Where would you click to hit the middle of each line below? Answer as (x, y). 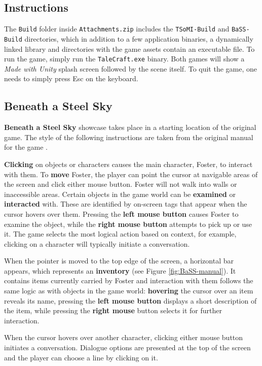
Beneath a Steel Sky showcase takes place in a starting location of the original (130, 127)
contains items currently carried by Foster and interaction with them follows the (129, 280)
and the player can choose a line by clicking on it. (81, 357)
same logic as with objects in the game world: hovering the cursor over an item (129, 291)
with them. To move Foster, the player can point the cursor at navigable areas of (131, 174)
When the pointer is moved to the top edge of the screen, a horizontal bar (119, 261)
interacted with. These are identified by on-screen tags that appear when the (126, 204)
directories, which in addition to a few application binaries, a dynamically (139, 38)
